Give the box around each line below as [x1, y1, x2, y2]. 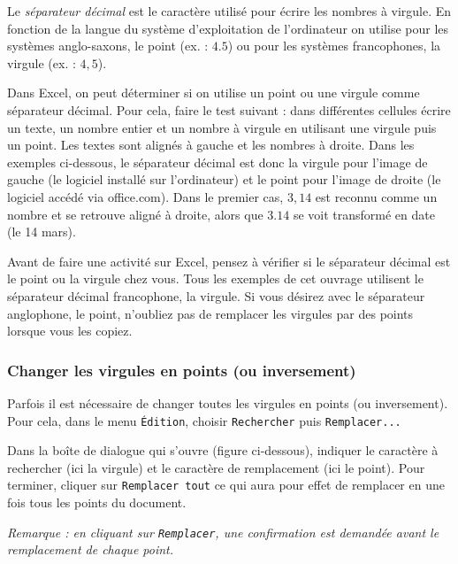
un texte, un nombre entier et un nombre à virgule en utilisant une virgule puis [7, 118, 437, 136]
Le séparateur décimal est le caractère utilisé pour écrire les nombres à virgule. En [7, 2, 452, 19]
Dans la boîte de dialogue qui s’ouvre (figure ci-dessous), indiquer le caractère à [7, 441, 439, 460]
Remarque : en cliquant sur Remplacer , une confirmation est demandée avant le [7, 522, 439, 541]
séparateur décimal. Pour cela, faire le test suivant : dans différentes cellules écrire [7, 100, 451, 119]
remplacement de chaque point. [7, 540, 174, 559]
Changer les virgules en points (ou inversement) [7, 359, 356, 381]
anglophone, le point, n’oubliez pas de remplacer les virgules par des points [7, 304, 414, 322]
